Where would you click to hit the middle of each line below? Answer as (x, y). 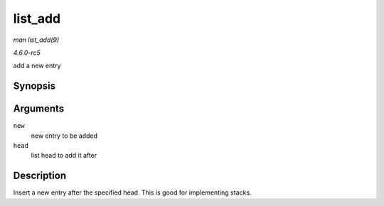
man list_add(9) (36, 40)
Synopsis (34, 86)
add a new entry (37, 66)
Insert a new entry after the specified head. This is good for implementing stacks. (132, 193)
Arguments (39, 109)
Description (40, 176)
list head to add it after (64, 156)
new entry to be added (64, 136)
